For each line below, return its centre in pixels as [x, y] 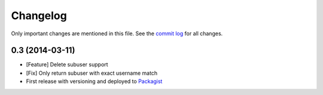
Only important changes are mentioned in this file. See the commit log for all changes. [117, 33]
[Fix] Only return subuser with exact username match [92, 73]
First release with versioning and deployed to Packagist [94, 81]
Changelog [39, 16]
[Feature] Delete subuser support [67, 65]
